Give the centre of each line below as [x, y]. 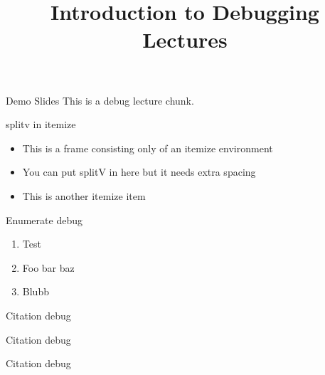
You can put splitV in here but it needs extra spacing [139, 172]
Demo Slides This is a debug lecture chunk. [100, 100]
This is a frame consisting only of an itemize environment [148, 148]
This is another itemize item [84, 195]
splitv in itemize [41, 124]
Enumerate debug [44, 220]
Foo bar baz [48, 267]
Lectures [185, 39]
